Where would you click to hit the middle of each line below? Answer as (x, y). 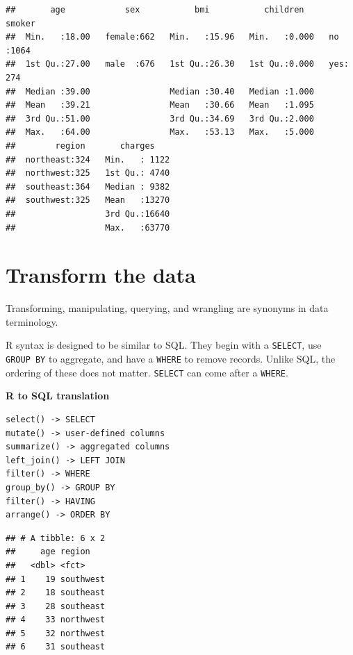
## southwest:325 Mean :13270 (88, 200)
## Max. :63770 (88, 227)
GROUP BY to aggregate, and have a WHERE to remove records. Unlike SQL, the (171, 359)
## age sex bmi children (155, 10)
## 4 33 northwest (56, 620)
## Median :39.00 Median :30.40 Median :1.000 (160, 91)
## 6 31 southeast (56, 647)
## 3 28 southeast (56, 606)
